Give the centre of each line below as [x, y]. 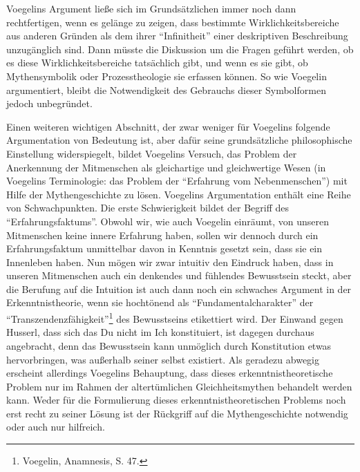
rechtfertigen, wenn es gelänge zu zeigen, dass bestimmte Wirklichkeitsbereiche [173, 22]
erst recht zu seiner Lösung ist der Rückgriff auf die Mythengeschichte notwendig [177, 413]
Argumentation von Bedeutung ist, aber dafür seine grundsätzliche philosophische [179, 140]
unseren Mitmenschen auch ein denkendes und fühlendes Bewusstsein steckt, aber [179, 275]
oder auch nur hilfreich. [56, 427]
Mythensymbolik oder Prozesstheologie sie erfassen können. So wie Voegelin [167, 76]
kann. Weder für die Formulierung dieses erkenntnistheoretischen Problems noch [176, 400]
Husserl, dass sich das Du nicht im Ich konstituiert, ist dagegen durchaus [160, 332]
